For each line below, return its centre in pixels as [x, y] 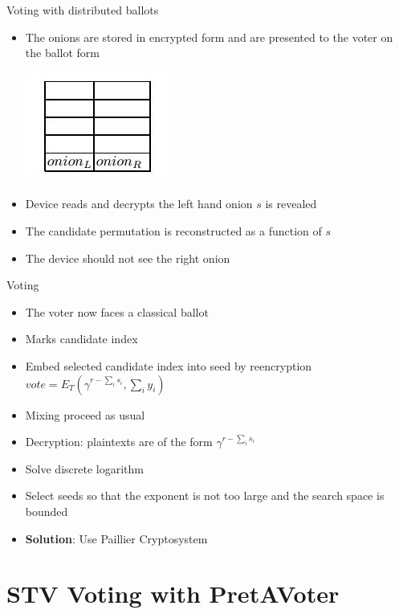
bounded [47, 511]
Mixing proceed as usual [85, 414]
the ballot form [63, 53]
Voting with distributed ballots [83, 10]
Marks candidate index [81, 339]
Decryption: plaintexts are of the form [119, 442]
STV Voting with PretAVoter [173, 594]
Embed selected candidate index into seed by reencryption [169, 365]
